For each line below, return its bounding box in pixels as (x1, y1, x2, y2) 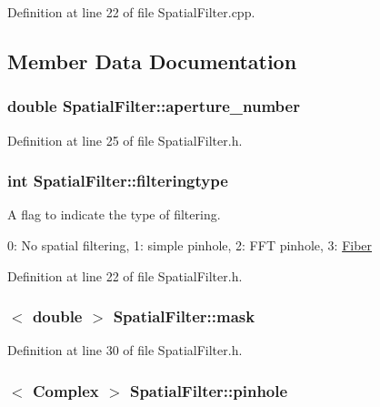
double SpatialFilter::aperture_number (7, 95, 300, 117)
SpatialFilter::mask (113, 305, 255, 328)
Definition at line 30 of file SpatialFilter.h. (7, 341, 243, 360)
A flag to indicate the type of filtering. (7, 205, 221, 224)
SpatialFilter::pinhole (129, 379, 288, 402)
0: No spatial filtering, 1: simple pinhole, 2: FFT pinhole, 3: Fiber (7, 236, 373, 254)
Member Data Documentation (7, 46, 297, 75)
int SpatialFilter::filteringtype (7, 169, 228, 192)
